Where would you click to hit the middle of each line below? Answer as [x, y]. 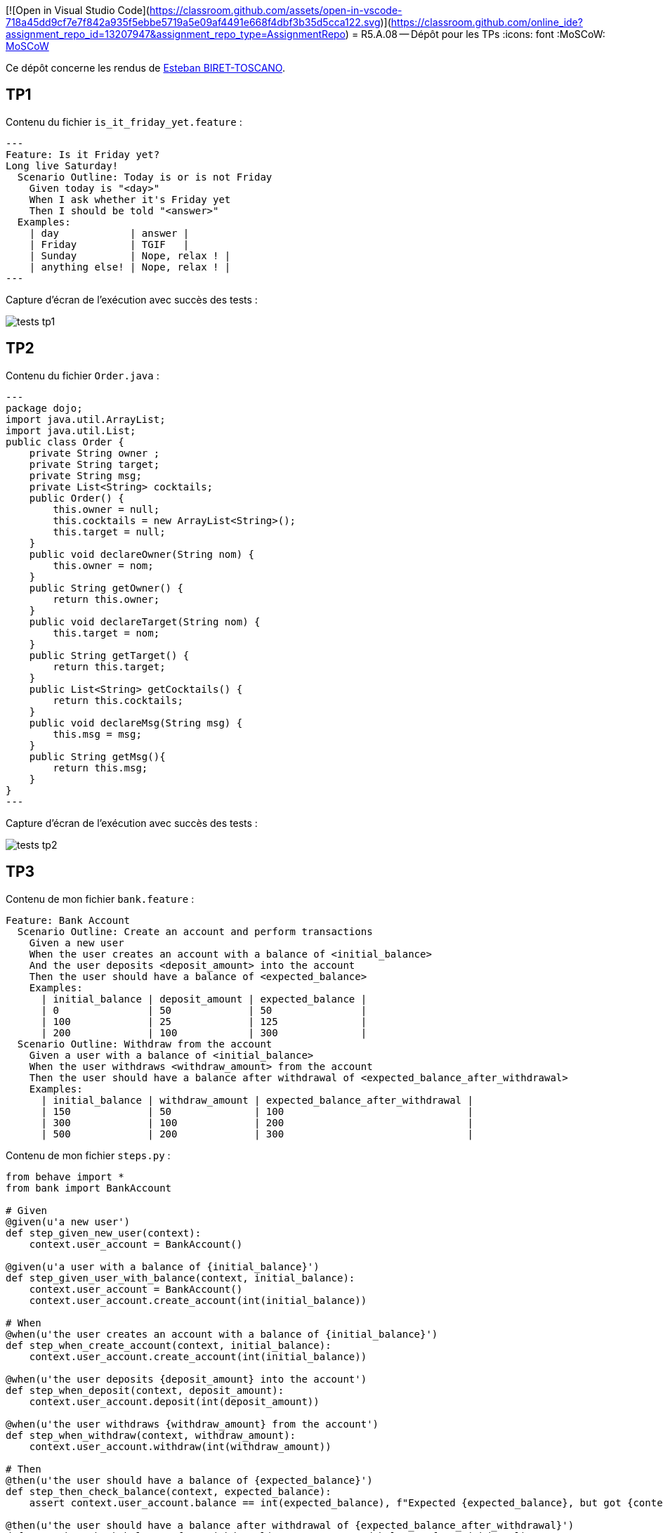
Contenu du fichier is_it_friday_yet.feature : [124, 122]
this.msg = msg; [97, 734]
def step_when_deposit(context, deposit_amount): [145, 1390]
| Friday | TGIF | [109, 244]
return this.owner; [106, 599]
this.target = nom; [106, 633]
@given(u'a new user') [68, 1221]
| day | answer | [109, 233]
